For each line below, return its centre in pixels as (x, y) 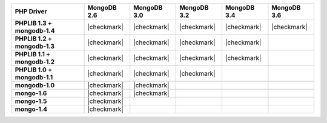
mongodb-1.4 (35, 31)
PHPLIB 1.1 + (33, 54)
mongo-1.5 (31, 101)
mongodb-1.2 (35, 62)
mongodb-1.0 (35, 85)
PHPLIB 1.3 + (34, 23)
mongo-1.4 (31, 109)
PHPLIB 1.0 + (34, 70)
